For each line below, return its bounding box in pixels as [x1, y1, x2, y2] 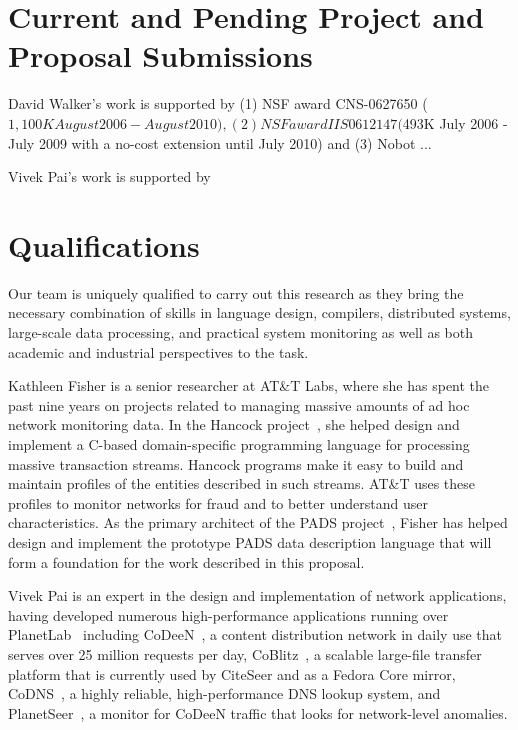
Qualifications [8, 224, 200, 265]
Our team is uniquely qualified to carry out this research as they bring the [8, 282, 464, 303]
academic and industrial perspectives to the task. [8, 341, 309, 362]
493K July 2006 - [402, 112, 508, 133]
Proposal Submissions [8, 35, 313, 76]
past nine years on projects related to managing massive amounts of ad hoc [8, 394, 470, 415]
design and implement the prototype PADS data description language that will [8, 531, 492, 552]
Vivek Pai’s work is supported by [8, 166, 211, 187]
